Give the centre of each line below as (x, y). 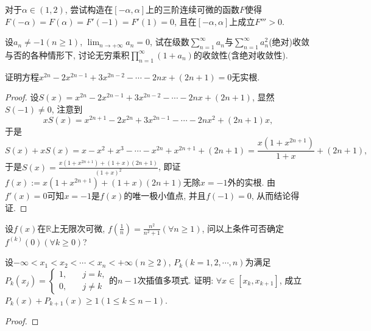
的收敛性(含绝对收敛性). (241, 54)
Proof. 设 (22, 97)
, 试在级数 (170, 42)
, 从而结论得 (275, 196)
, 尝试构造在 (89, 9)
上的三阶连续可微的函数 (193, 9)
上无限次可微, (78, 228)
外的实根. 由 (251, 182)
